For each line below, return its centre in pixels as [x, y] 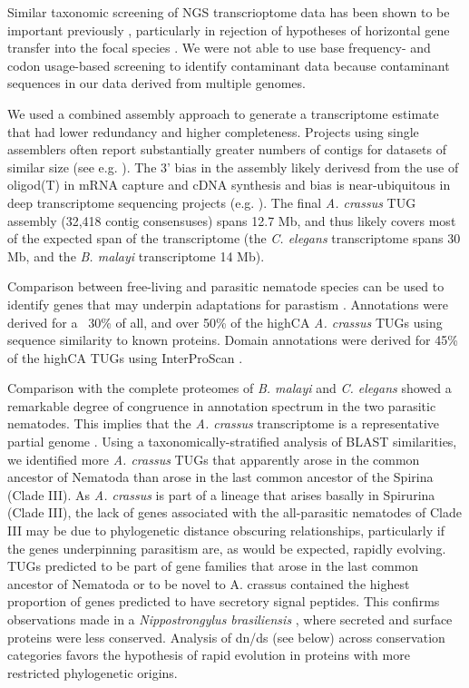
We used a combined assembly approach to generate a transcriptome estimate [223, 113]
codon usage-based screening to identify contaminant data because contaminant [229, 65]
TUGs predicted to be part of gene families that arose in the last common [213, 566]
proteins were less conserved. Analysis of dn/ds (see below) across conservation [226, 637]
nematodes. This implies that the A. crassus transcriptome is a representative [224, 423]
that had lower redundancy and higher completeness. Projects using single [213, 131]
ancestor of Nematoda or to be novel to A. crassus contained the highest [209, 583]
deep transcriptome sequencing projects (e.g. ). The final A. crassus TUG [212, 202]
